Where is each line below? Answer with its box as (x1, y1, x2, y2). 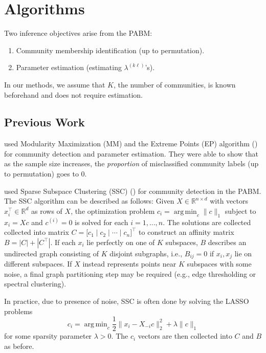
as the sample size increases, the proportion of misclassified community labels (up (4, 158, 259, 169)
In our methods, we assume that (4, 79, 105, 90)
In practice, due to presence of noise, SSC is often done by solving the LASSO (4, 296, 249, 306)
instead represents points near (82, 258, 176, 269)
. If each (50, 236, 76, 247)
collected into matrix (4, 227, 69, 237)
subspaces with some (187, 258, 252, 269)
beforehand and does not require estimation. (4, 89, 143, 100)
